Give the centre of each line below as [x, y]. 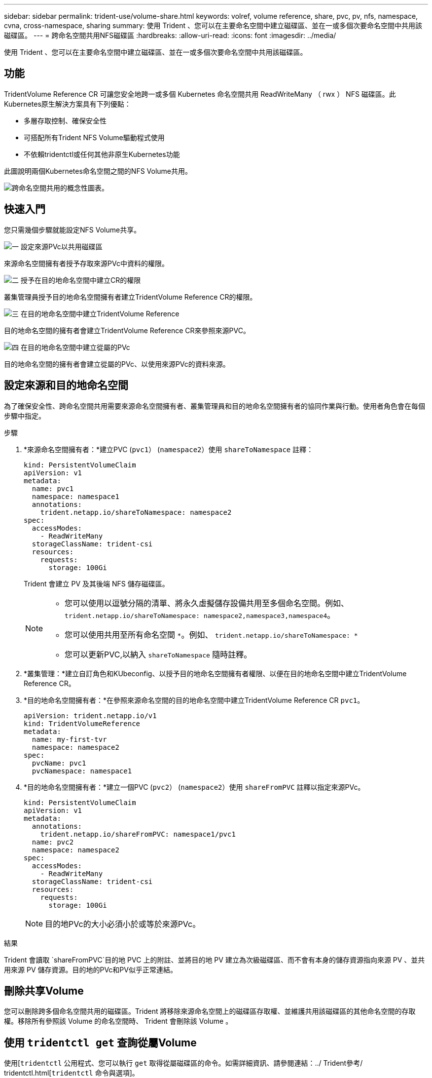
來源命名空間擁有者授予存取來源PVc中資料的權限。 [86, 263]
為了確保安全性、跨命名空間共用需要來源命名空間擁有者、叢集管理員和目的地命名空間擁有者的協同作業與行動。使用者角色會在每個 [215, 406]
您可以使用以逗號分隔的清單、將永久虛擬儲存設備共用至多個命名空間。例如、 [207, 603]
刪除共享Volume [44, 991]
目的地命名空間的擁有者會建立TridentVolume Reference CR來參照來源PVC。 [127, 330]
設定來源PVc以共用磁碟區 [61, 246]
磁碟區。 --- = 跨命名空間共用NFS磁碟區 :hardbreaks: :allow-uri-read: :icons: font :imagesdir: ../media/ [170, 35]
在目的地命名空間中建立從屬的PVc [75, 347]
